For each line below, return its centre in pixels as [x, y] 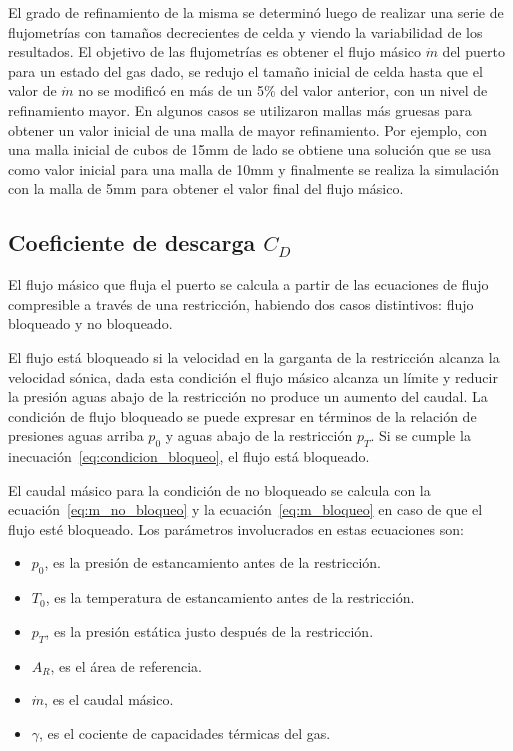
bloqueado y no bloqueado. [90, 323]
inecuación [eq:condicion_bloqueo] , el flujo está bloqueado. [189, 456]
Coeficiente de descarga [132, 242]
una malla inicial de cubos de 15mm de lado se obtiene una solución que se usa [250, 149]
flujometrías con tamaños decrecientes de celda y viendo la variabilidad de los [245, 31]
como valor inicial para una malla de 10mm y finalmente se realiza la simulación [254, 168]
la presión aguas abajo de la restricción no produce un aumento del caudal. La [248, 396]
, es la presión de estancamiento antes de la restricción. [212, 562]
